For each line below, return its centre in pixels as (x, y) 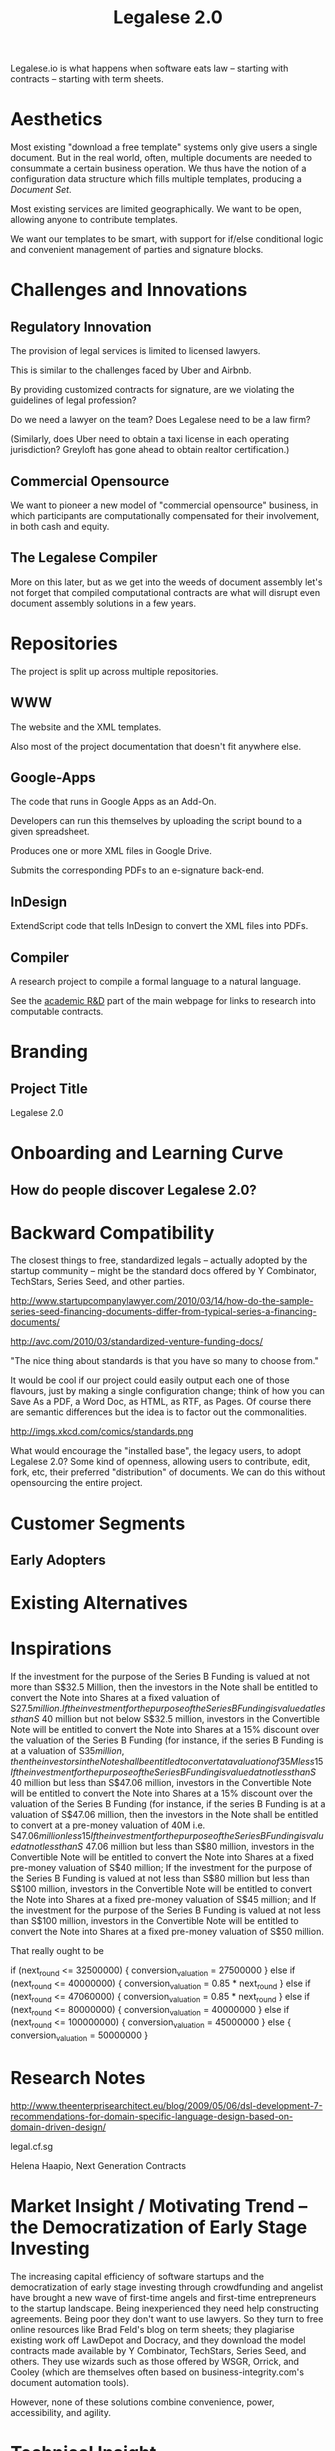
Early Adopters (58, 1560)
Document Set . (41, 190)
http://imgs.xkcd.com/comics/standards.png (102, 1432)
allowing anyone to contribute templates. (94, 220)
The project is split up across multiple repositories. (114, 671)
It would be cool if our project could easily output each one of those (150, 1380)
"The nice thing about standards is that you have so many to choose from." (165, 1361)
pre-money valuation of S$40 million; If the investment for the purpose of (161, 1868)
